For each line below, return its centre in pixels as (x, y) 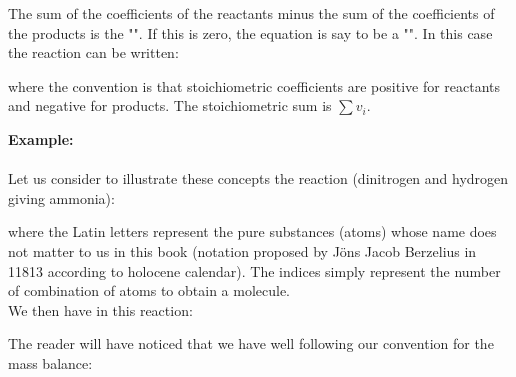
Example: (41, 138)
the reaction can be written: (93, 52)
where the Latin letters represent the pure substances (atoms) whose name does (252, 231)
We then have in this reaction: (100, 309)
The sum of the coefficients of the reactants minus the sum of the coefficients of (251, 13)
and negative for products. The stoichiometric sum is (170, 105)
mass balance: (50, 362)
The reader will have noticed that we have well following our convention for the (251, 343)
